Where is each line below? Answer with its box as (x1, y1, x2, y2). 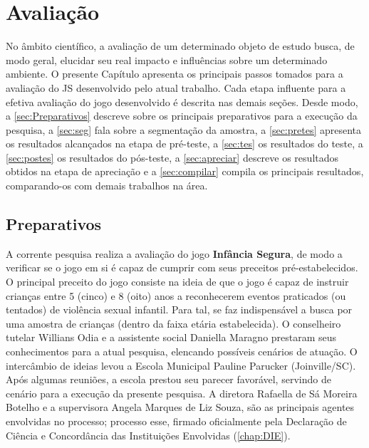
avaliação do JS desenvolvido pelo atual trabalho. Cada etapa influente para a (6, 80, 346, 95)
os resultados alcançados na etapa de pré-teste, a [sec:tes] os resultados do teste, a (6, 136, 363, 151)
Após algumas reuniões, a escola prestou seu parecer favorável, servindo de (6, 372, 331, 387)
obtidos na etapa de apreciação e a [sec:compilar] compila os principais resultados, (6, 164, 364, 179)
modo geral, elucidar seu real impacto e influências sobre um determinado (6, 52, 328, 67)
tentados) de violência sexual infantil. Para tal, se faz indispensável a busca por (6, 302, 353, 317)
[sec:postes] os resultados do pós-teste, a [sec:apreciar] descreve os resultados (6, 150, 339, 165)
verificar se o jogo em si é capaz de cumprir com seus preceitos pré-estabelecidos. (6, 260, 358, 275)
